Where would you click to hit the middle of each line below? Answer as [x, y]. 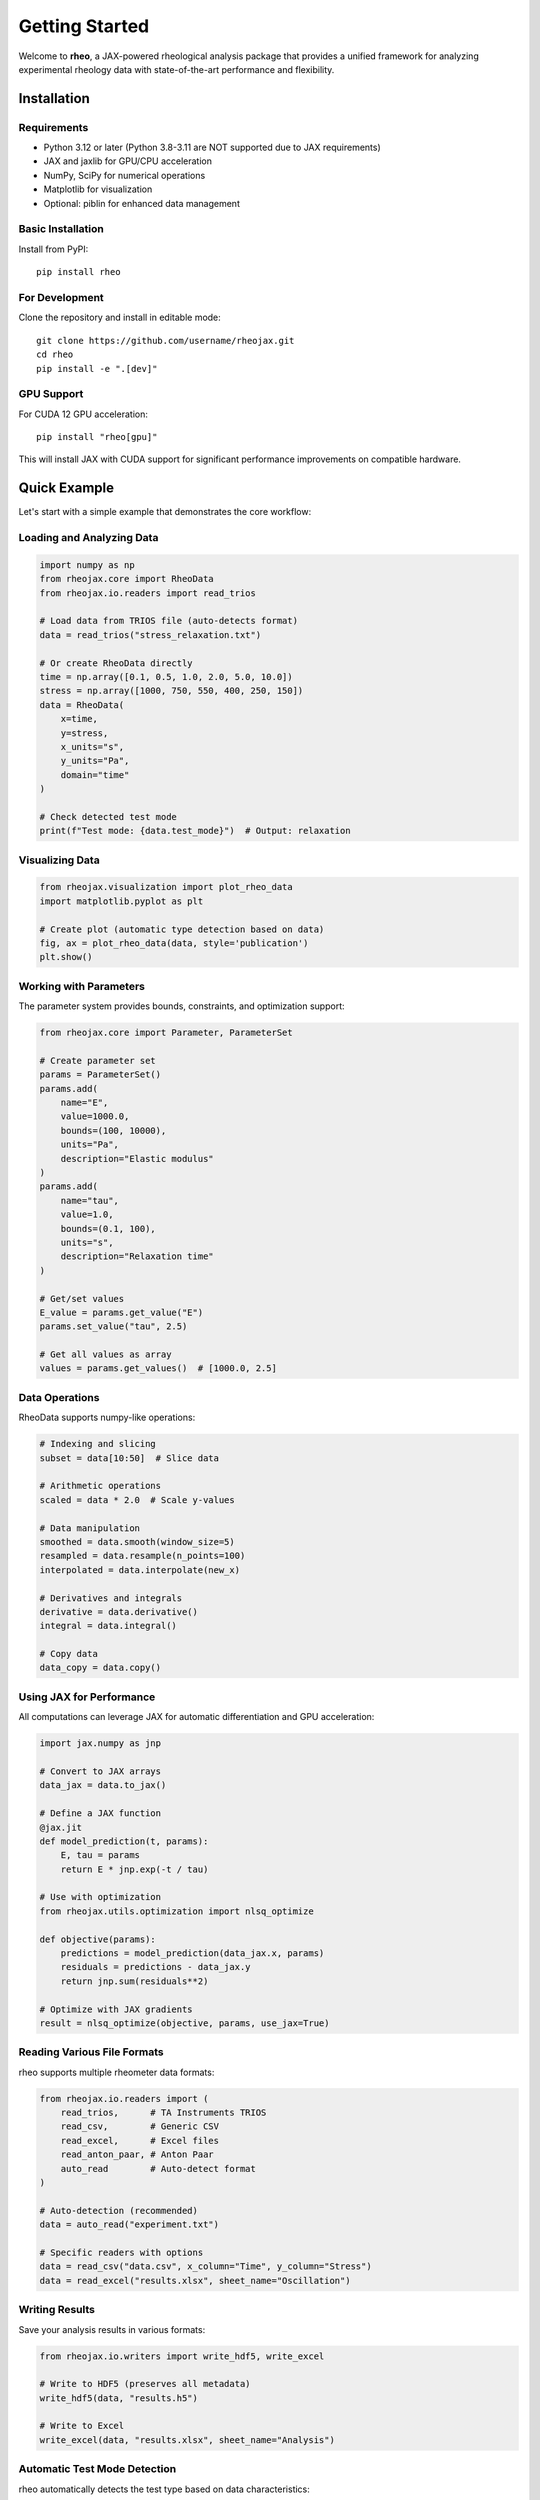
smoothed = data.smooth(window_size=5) [137, 1541]
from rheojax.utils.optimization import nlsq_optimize [176, 1911]
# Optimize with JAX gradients [116, 2009]
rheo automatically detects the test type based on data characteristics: [164, 2489]
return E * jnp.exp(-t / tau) [134, 1869]
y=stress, [84, 733]
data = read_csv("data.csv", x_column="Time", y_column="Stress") [205, 2266]
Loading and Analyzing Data [88, 538]
